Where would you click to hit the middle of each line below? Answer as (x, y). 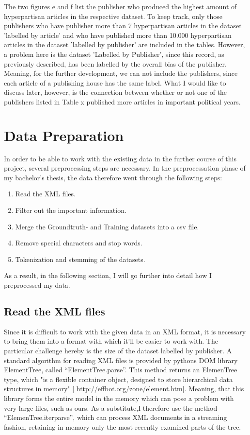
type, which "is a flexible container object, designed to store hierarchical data (118, 379)
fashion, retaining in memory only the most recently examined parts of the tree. (123, 426)
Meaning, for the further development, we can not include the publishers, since (121, 73)
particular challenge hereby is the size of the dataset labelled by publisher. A (118, 350)
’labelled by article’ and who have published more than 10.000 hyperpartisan (118, 35)
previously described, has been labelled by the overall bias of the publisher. (115, 63)
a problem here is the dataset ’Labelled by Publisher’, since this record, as (114, 54)
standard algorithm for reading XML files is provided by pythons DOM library (121, 360)
